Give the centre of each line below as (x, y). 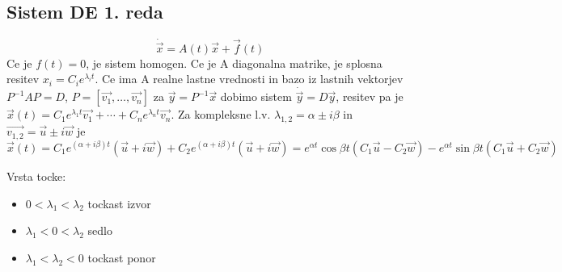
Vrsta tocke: (36, 176)
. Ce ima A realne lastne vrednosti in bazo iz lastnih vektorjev (249, 79)
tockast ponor (122, 257)
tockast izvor (119, 203)
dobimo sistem (256, 96)
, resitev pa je (370, 96)
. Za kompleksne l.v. (221, 114)
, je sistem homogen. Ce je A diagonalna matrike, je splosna (234, 63)
